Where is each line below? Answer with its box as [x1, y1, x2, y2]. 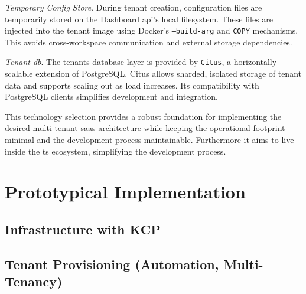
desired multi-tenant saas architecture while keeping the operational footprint [5, 122, 285, 134]
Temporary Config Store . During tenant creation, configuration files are [5, 1, 262, 13]
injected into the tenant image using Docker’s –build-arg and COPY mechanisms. [5, 24, 298, 37]
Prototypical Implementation [5, 179, 246, 204]
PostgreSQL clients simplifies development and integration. [5, 90, 218, 103]
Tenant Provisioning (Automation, [5, 254, 219, 273]
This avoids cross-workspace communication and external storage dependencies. [5, 35, 292, 48]
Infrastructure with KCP [5, 220, 161, 239]
